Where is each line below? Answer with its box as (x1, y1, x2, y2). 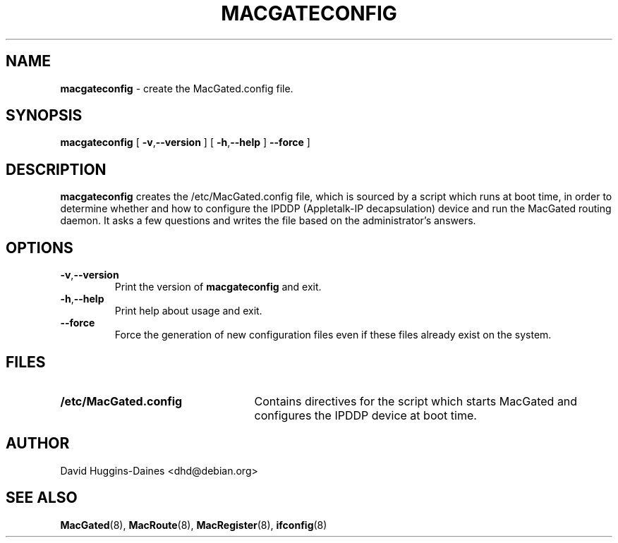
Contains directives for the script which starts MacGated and (254, 393, 578, 408)
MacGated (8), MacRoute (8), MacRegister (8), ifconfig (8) (60, 518, 327, 531)
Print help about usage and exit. (114, 305, 262, 317)
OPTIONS (6, 238, 73, 257)
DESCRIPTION (6, 160, 107, 178)
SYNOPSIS (6, 106, 83, 125)
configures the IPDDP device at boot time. (254, 408, 477, 422)
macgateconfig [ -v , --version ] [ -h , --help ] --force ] (60, 136, 310, 149)
